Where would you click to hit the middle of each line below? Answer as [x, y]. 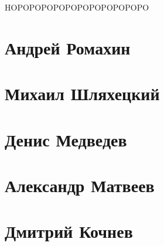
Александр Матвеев [80, 185]
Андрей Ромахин [68, 47]
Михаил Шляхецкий [82, 93]
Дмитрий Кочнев [69, 231]
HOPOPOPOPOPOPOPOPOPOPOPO [77, 7]
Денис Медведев [66, 139]
